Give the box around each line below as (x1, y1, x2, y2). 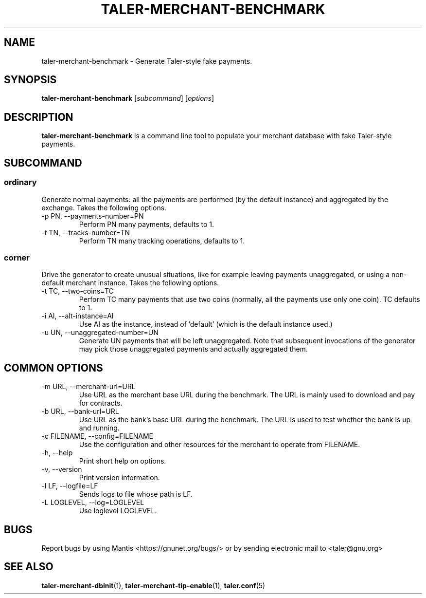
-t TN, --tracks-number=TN (41, 228, 130, 237)
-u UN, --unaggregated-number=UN (41, 328, 159, 337)
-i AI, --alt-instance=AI (41, 312, 114, 320)
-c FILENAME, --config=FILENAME (41, 432, 153, 441)
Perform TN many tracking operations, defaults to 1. (79, 236, 245, 245)
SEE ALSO (4, 561, 53, 573)
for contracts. (79, 399, 123, 408)
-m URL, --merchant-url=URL (41, 382, 136, 391)
